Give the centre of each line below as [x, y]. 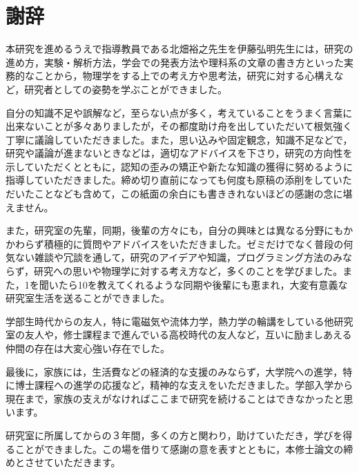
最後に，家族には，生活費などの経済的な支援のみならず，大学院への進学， [174, 371]
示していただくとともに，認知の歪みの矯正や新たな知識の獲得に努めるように [179, 166]
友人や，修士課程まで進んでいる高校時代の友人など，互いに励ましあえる [188, 335]
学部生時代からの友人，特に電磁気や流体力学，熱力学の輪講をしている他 [170, 321]
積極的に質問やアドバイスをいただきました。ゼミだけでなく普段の [194, 243]
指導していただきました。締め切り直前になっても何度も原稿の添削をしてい [174, 180]
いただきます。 [87, 462]
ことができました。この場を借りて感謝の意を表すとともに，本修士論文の [179, 448]
